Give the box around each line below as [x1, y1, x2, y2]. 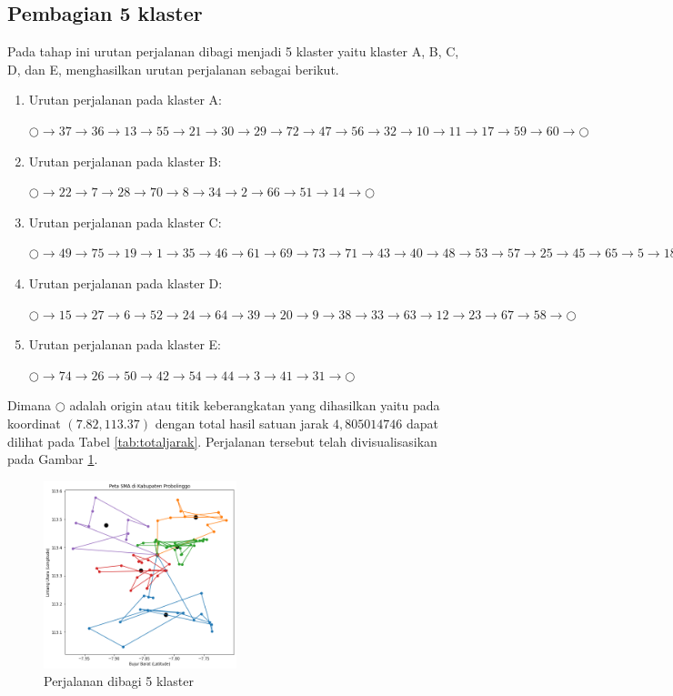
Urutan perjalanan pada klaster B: [28, 151, 222, 170]
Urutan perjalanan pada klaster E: [28, 335, 222, 354]
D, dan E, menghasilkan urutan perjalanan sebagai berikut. [7, 59, 339, 78]
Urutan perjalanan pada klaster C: [28, 212, 222, 231]
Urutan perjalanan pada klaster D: [28, 273, 223, 292]
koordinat [7, 413, 61, 432]
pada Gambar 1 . [7, 449, 98, 469]
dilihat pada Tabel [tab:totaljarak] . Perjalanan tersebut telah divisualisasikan [7, 431, 437, 450]
